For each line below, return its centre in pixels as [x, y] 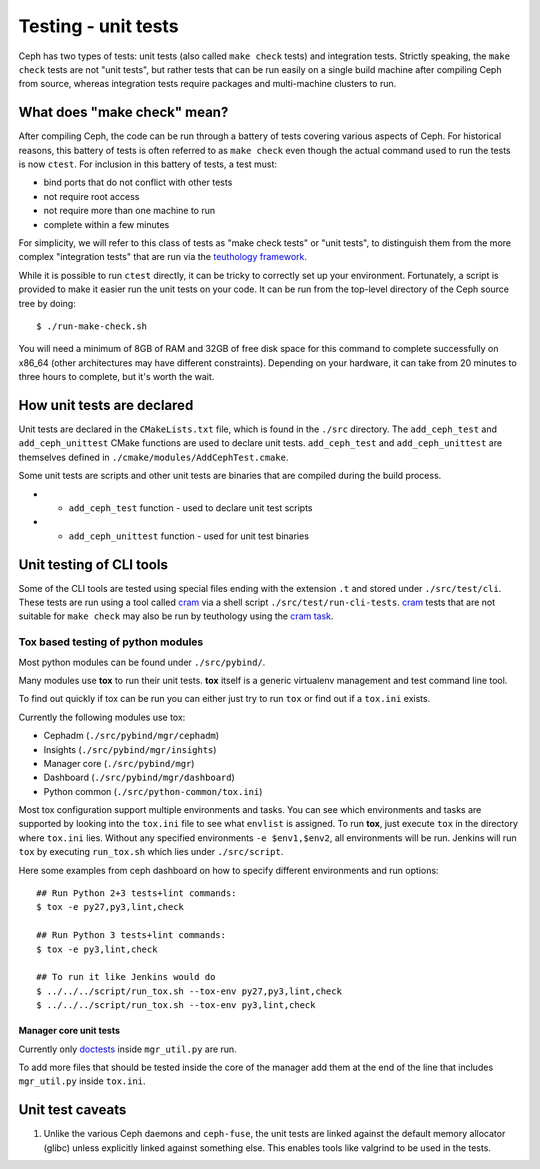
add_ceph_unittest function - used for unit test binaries [189, 536]
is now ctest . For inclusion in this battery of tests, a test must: [148, 164]
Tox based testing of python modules [111, 642]
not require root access [91, 196]
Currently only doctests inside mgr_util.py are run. [127, 1049]
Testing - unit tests [98, 26]
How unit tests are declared [106, 405]
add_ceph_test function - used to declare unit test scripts [190, 507]
